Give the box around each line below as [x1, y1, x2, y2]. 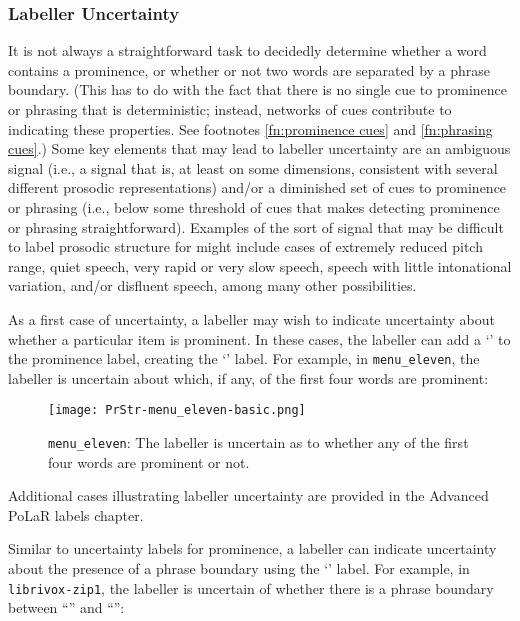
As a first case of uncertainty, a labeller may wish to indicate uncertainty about [8, 308, 495, 329]
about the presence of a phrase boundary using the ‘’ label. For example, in [8, 558, 470, 579]
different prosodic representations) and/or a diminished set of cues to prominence [8, 177, 507, 198]
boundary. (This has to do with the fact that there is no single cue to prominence [8, 79, 507, 100]
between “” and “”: [8, 597, 125, 618]
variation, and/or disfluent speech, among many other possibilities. [8, 275, 417, 296]
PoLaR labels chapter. [8, 504, 144, 525]
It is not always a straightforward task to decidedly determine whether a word [8, 40, 487, 61]
